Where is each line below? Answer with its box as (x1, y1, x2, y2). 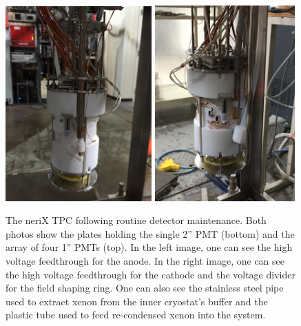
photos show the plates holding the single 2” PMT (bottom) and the (6, 226, 295, 241)
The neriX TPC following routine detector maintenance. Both (6, 213, 267, 227)
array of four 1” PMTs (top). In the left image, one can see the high (6, 240, 293, 254)
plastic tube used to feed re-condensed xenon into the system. (6, 307, 266, 322)
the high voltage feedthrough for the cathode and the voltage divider (6, 267, 295, 281)
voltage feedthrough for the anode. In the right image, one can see (6, 253, 285, 267)
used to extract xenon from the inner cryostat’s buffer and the (6, 294, 268, 308)
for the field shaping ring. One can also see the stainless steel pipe (6, 281, 284, 295)
